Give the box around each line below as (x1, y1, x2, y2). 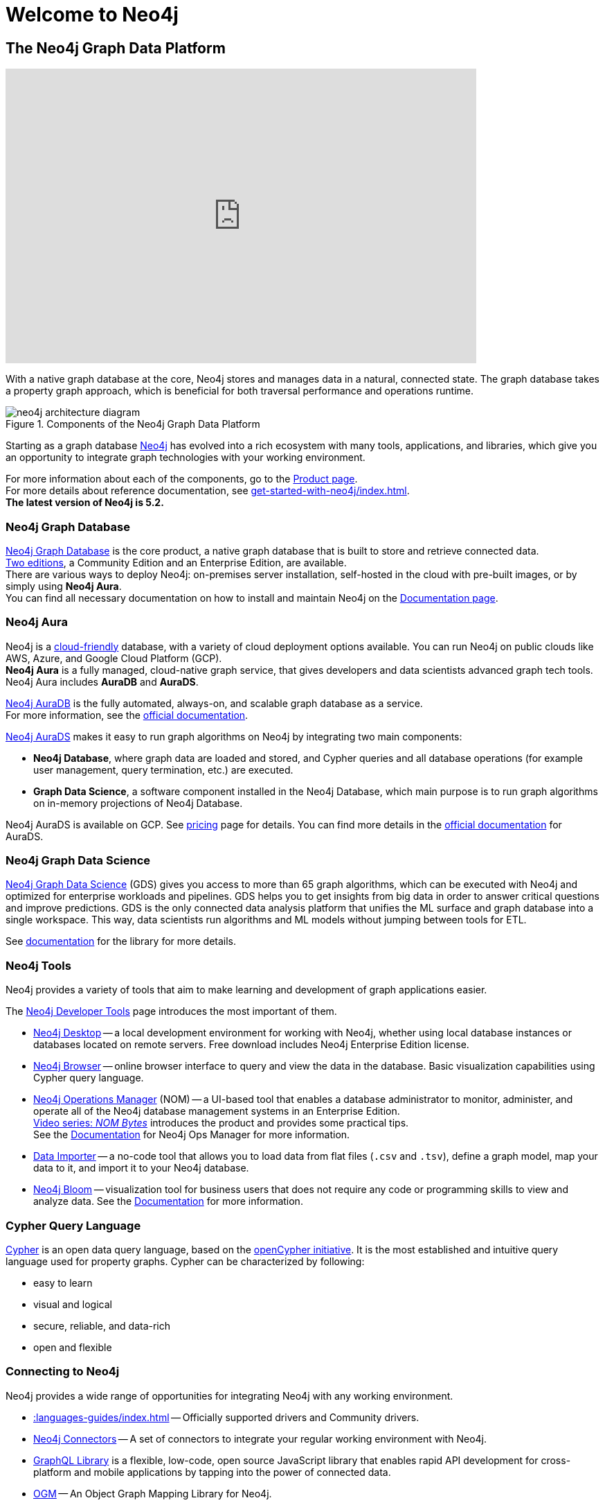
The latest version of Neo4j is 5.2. (6, 496, 164, 509)
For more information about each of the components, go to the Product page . (6, 473, 358, 485)
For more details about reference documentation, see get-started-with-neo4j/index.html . (6, 485, 410, 497)
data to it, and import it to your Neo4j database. (33, 1162, 249, 1174)
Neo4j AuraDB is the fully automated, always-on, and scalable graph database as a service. (6, 697, 423, 709)
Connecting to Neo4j (6, 1364, 120, 1379)
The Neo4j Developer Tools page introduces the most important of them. (6, 1005, 337, 1018)
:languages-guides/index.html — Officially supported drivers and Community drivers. (33, 1411, 419, 1423)
